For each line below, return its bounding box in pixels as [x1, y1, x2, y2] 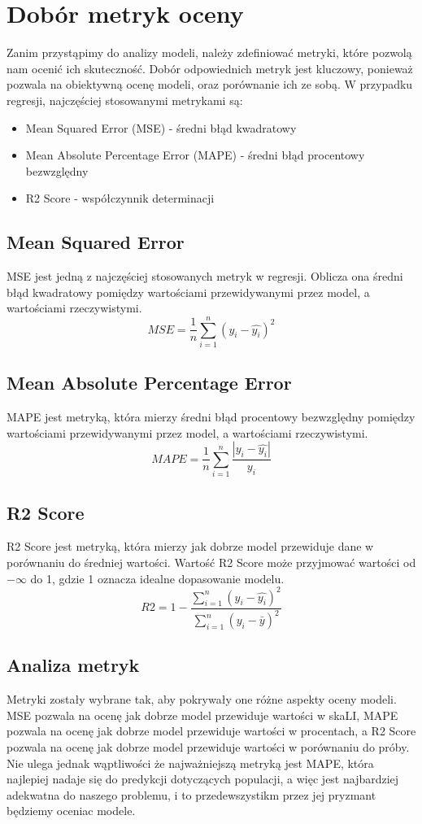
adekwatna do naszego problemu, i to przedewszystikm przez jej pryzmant [7, 786, 376, 803]
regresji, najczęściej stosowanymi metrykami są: [7, 91, 243, 108]
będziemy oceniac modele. [7, 802, 136, 819]
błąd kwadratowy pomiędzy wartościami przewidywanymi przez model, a [7, 283, 370, 300]
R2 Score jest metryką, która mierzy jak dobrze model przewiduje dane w [7, 538, 374, 555]
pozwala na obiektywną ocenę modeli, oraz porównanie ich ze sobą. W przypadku [7, 76, 413, 93]
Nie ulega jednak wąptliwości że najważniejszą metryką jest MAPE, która [7, 754, 374, 771]
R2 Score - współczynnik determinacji [25, 190, 215, 207]
